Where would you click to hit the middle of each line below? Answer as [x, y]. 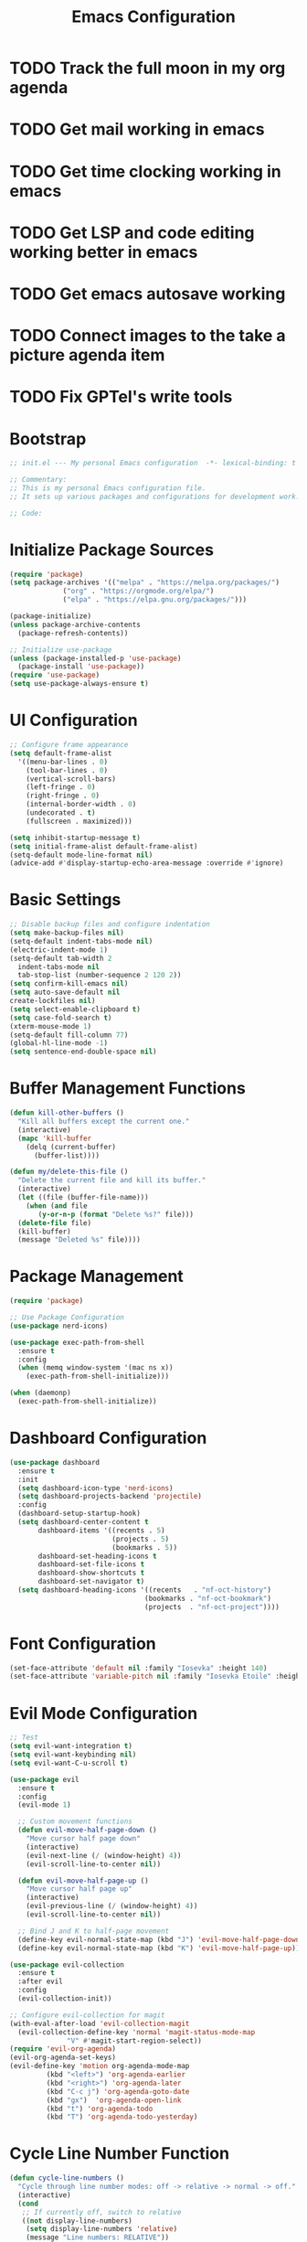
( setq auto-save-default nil [65, 993]
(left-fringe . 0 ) [61, 787]
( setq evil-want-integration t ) [71, 1746]
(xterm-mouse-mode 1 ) [51, 1026]
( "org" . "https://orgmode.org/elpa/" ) [138, 592]
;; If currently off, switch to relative [101, 2212]
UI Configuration [74, 721]
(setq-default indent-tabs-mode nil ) [81, 941]
